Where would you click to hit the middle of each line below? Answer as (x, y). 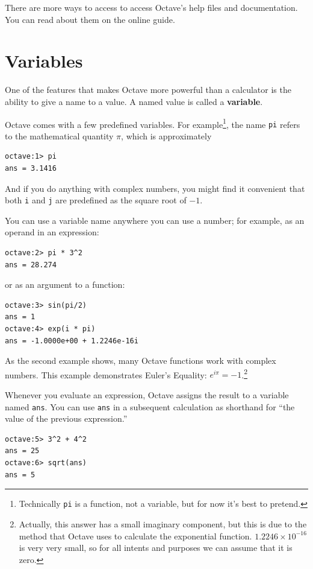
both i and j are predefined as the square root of (96, 200)
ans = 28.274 (31, 265)
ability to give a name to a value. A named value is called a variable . (134, 101)
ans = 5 (20, 475)
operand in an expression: (52, 232)
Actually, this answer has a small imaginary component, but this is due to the (163, 523)
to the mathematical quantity (59, 135)
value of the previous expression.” (66, 418)
